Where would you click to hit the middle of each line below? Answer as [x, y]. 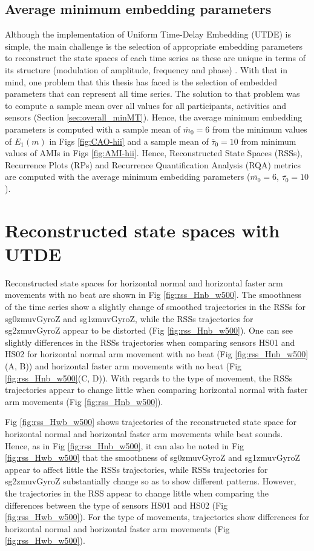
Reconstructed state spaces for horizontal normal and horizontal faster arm [144, 282]
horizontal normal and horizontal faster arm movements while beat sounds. [144, 433]
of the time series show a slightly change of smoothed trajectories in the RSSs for [155, 307]
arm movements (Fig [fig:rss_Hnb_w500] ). [84, 401]
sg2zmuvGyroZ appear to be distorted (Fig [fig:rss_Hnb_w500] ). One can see [149, 330]
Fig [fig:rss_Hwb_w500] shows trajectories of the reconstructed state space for [151, 422]
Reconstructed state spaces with [142, 230]
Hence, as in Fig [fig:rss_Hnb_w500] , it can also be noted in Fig [125, 445]
